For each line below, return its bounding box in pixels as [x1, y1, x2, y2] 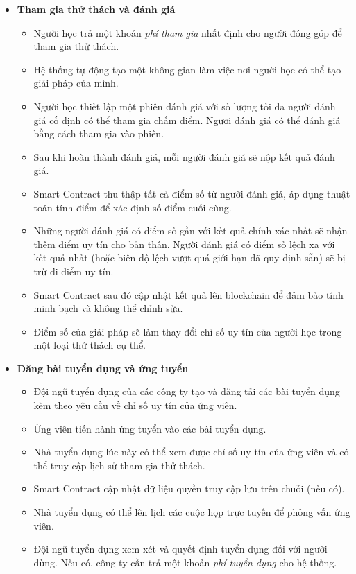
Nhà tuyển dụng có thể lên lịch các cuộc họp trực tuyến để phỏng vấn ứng [33, 505, 350, 519]
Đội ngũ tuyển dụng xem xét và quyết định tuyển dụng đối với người [33, 541, 328, 556]
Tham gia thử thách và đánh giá [17, 2, 176, 16]
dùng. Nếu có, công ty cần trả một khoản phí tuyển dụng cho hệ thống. [33, 555, 337, 569]
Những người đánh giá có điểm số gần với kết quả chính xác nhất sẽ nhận [33, 223, 348, 238]
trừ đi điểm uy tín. [33, 263, 114, 278]
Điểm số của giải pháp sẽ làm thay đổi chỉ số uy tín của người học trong [33, 324, 342, 338]
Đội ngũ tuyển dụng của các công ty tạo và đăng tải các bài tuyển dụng [33, 384, 340, 399]
